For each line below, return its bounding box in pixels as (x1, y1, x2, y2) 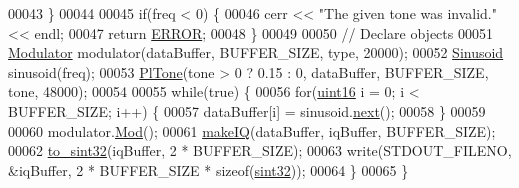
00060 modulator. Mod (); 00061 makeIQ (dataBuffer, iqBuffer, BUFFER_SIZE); (8, 120, 496, 141)
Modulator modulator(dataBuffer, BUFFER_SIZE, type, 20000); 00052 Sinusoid (8, 42, 504, 63)
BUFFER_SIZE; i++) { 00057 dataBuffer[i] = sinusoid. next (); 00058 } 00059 (8, 100, 486, 121)
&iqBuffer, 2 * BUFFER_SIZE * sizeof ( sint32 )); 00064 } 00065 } (8, 159, 409, 180)
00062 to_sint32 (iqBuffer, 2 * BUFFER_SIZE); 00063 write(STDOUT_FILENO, (8, 140, 512, 161)
